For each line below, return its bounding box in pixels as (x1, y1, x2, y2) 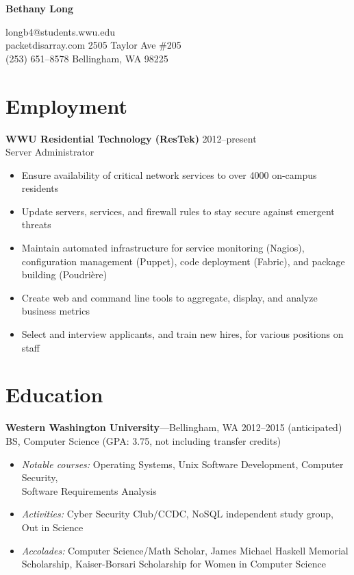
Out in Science (21, 519, 84, 534)
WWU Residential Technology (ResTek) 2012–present (5, 131, 257, 145)
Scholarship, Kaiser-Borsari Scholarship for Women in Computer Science (21, 556, 326, 571)
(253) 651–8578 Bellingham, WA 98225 (5, 51, 168, 65)
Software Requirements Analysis (21, 483, 157, 498)
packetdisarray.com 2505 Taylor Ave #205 (5, 38, 181, 52)
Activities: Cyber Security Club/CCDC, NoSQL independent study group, (21, 506, 333, 521)
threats (21, 217, 51, 232)
